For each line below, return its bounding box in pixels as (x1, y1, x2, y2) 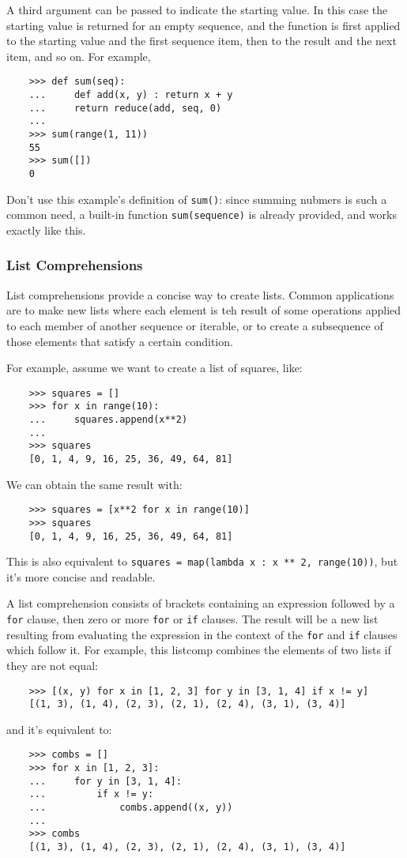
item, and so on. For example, (6, 47, 151, 64)
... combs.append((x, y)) (28, 802, 233, 814)
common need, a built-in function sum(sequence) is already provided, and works (6, 206, 397, 223)
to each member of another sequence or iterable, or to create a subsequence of (6, 317, 383, 333)
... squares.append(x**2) (28, 414, 188, 426)
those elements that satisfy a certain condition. (6, 333, 233, 349)
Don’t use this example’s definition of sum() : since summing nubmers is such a (6, 190, 387, 207)
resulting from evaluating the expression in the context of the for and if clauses (6, 626, 398, 642)
